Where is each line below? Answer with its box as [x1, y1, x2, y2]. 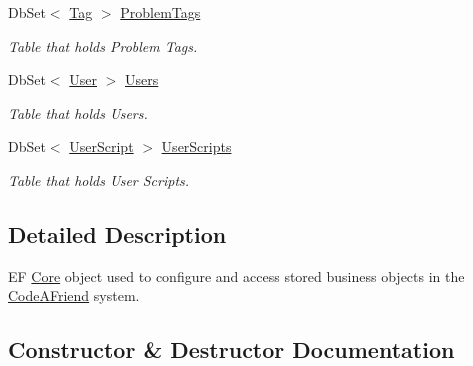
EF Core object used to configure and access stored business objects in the [8, 265, 465, 286]
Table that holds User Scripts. [8, 169, 190, 190]
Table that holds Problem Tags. [8, 35, 198, 56]
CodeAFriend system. [8, 285, 140, 306]
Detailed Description [8, 218, 227, 249]
